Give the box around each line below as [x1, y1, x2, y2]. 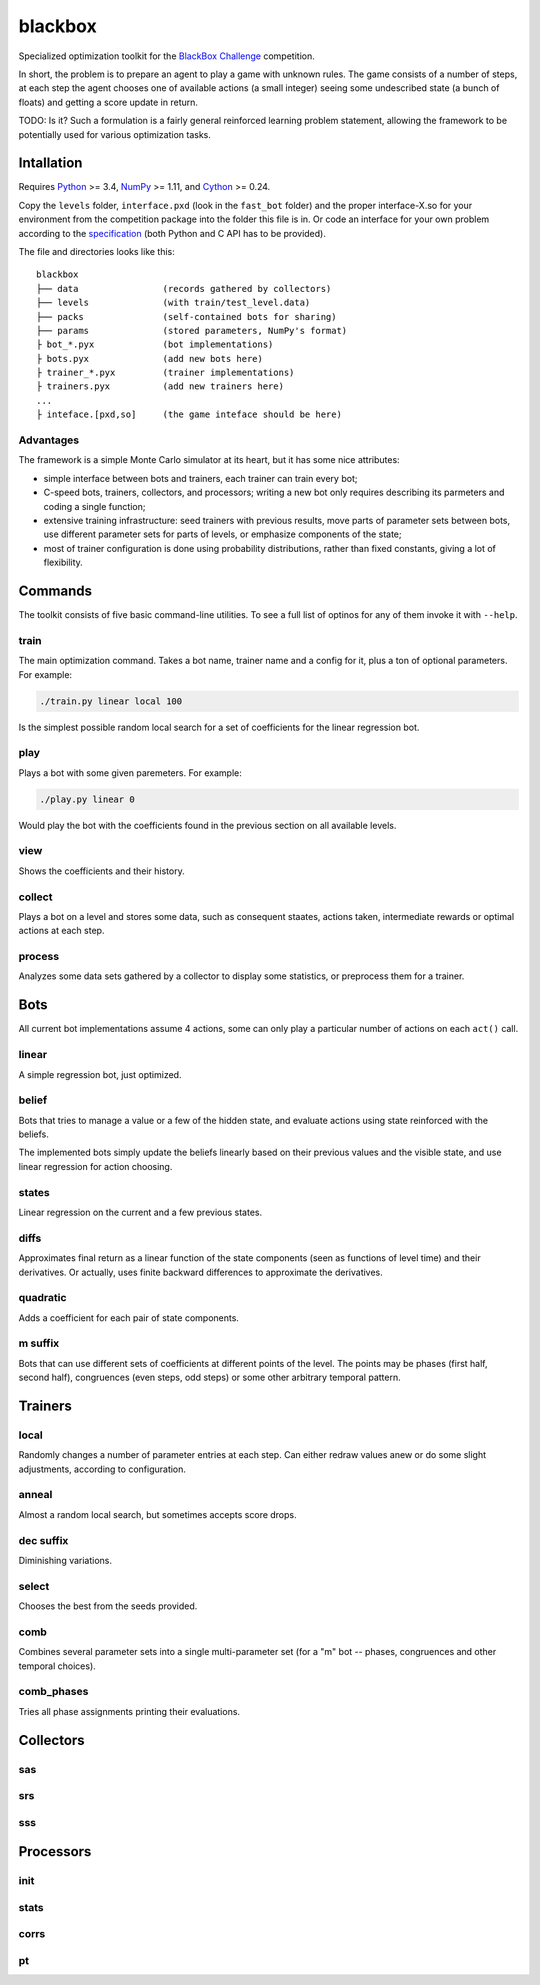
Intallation [18, 155, 83, 172]
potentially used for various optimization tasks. [18, 128, 212, 140]
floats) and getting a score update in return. [18, 96, 199, 108]
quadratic [18, 1291, 67, 1305]
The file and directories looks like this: [18, 245, 175, 257]
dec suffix [18, 1533, 69, 1547]
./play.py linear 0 [39, 793, 135, 805]
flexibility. [43, 556, 84, 569]
